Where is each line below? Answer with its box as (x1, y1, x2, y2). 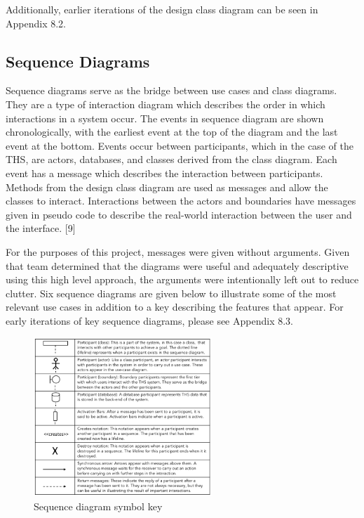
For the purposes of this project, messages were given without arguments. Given (6, 244, 350, 259)
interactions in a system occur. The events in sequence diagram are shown (6, 110, 324, 125)
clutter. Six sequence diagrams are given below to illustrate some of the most (6, 285, 337, 300)
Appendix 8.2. (6, 15, 66, 30)
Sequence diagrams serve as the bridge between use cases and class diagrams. (6, 83, 337, 98)
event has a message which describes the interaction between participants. (6, 165, 323, 180)
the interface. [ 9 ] (6, 221, 76, 235)
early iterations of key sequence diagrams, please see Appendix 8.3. (6, 313, 293, 328)
